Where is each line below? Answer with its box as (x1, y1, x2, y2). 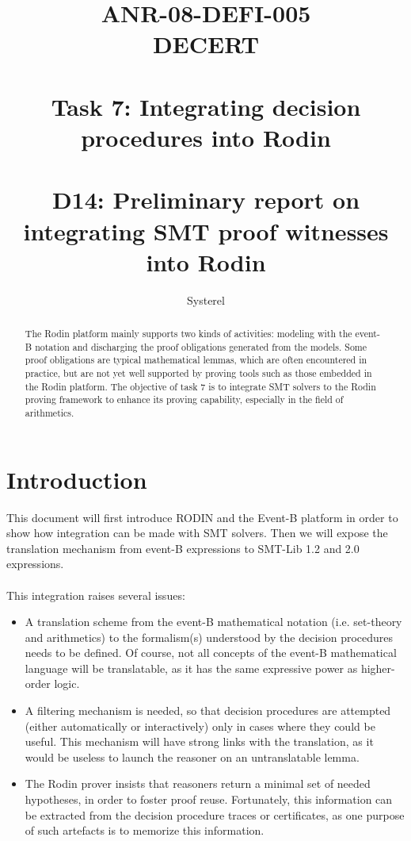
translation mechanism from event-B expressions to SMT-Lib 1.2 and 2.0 (6, 540, 360, 556)
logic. (54, 675, 80, 692)
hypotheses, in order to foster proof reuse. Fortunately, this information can (25, 791, 393, 808)
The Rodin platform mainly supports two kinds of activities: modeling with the (25, 327, 352, 340)
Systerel (187, 291, 225, 308)
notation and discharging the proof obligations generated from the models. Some (35, 340, 367, 353)
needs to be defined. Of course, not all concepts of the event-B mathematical (25, 644, 397, 661)
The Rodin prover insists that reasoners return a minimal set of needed (25, 775, 371, 792)
